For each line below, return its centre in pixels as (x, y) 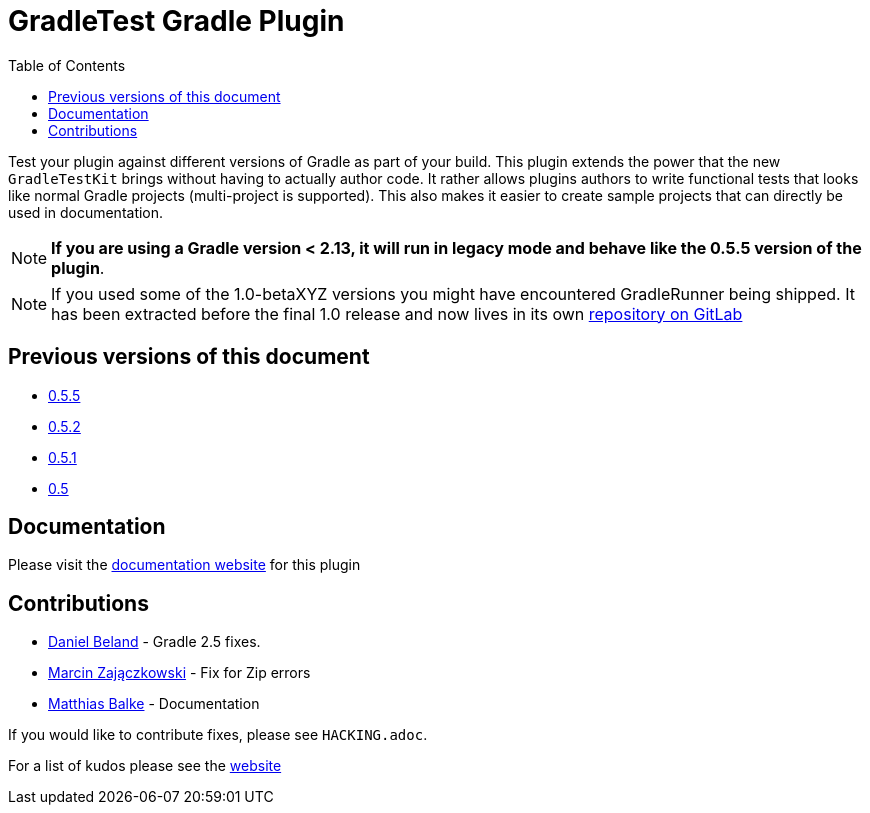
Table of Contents (67, 65)
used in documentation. (86, 212)
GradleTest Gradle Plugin (176, 21)
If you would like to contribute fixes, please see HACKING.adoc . (218, 735)
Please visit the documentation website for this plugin (184, 565)
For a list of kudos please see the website (145, 766)
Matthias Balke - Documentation (154, 704)
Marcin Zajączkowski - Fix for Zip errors (179, 673)
